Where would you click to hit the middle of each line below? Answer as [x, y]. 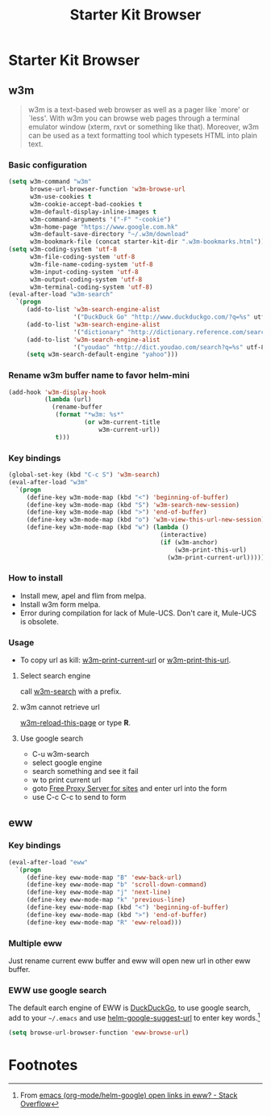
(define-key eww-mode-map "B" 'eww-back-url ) [104, 877]
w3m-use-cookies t [60, 197]
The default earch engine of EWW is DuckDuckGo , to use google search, [129, 1008]
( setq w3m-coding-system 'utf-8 [63, 249]
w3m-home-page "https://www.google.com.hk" [104, 227]
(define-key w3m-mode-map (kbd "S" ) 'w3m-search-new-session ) [133, 505]
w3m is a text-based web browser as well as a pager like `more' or [139, 110]
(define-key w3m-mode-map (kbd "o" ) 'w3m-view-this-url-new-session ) [146, 520]
